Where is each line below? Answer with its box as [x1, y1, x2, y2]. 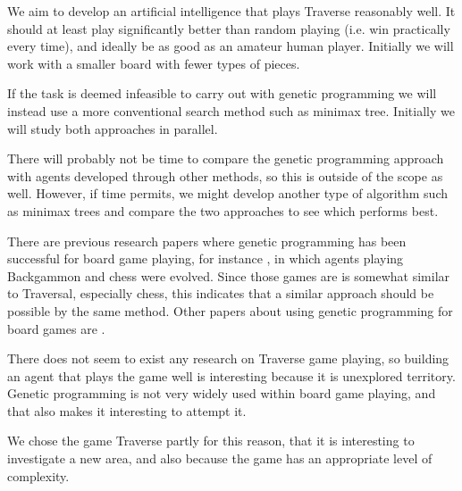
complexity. [7, 466, 70, 485]
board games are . [7, 319, 105, 337]
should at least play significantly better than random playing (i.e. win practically [7, 19, 450, 37]
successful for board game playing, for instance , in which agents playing [7, 249, 404, 268]
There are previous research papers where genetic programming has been [7, 231, 407, 250]
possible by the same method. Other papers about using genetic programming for [7, 301, 453, 320]
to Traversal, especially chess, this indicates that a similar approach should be [7, 284, 434, 303]
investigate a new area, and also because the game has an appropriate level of [7, 449, 433, 468]
